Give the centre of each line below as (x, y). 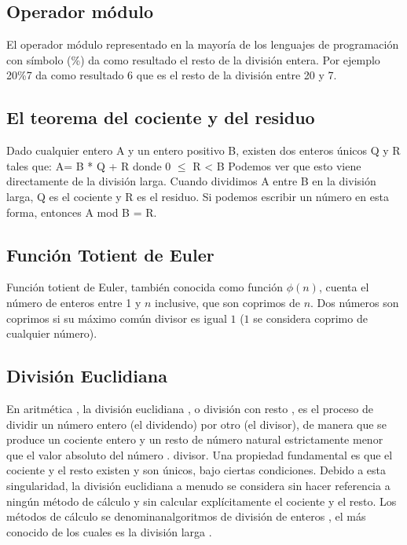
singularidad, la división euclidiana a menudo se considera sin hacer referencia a (198, 485)
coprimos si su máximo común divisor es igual (117, 318)
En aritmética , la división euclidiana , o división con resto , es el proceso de (190, 408)
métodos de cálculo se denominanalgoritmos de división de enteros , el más (186, 516)
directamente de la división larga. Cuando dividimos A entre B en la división (191, 181)
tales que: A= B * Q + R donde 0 (89, 165)
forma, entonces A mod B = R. (82, 212)
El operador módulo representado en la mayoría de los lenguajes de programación (203, 44)
